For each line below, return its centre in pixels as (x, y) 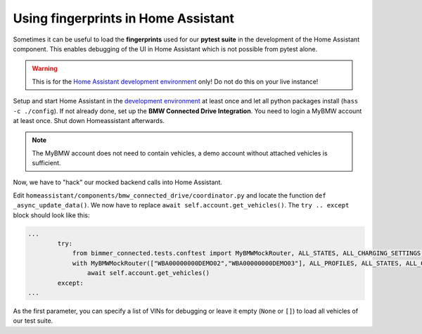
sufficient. (46, 163)
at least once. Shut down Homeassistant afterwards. (89, 120)
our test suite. (33, 321)
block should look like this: (51, 215)
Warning (45, 69)
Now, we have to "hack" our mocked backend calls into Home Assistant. (118, 182)
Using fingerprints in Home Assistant (124, 18)
